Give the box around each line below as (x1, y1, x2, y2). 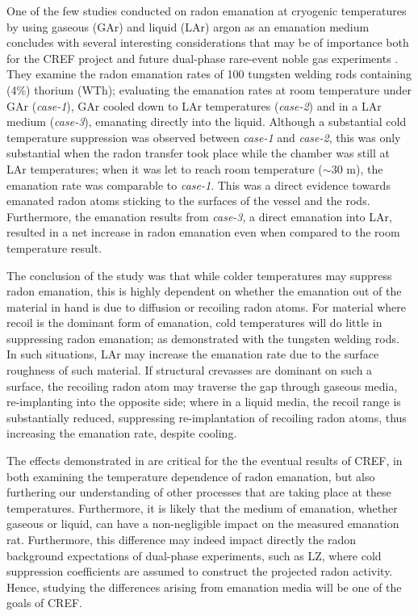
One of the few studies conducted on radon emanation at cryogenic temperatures (6, 2, 407, 19)
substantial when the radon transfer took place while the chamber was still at (6, 145, 390, 161)
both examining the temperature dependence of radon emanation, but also (6, 467, 375, 484)
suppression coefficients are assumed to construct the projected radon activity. (6, 563, 393, 580)
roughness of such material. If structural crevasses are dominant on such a (6, 362, 373, 379)
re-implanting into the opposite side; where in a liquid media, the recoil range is (6, 393, 401, 410)
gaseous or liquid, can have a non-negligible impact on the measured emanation (6, 515, 399, 532)
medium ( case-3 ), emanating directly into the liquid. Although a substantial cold (6, 113, 407, 130)
